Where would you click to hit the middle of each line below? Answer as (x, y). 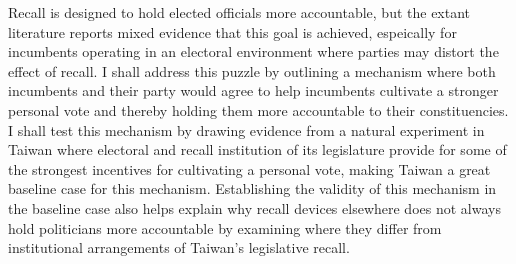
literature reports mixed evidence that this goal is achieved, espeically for (232, 31)
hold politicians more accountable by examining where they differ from (225, 227)
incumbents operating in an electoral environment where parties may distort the (253, 51)
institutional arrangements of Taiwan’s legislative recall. (179, 247)
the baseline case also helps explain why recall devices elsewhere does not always (254, 207)
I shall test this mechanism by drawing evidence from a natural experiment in (246, 129)
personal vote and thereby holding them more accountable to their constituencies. (258, 109)
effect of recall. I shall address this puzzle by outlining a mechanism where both (252, 70)
